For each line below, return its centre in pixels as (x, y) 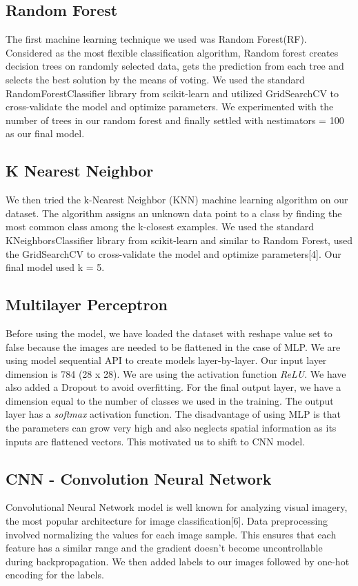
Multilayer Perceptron (87, 304)
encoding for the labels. (55, 575)
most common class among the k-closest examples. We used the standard (160, 226)
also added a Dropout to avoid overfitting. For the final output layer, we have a (173, 387)
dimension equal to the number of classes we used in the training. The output (170, 400)
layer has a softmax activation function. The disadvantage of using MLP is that (173, 414)
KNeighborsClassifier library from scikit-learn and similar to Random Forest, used (179, 240)
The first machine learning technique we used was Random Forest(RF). (156, 39)
